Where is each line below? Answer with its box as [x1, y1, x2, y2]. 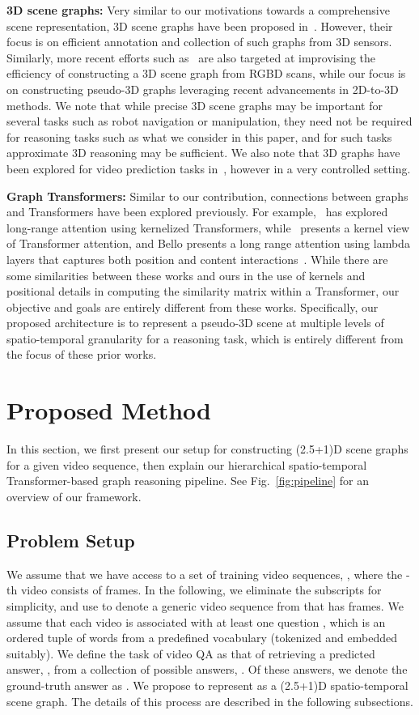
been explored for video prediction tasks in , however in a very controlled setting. [6, 160, 411, 177]
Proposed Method [6, 394, 211, 427]
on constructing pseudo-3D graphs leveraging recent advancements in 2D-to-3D [6, 80, 399, 97]
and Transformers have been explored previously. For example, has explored [6, 203, 388, 220]
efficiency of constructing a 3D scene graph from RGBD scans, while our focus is [6, 65, 406, 82]
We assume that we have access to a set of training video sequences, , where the [6, 565, 403, 582]
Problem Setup [6, 527, 135, 552]
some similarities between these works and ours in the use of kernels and [6, 266, 366, 283]
